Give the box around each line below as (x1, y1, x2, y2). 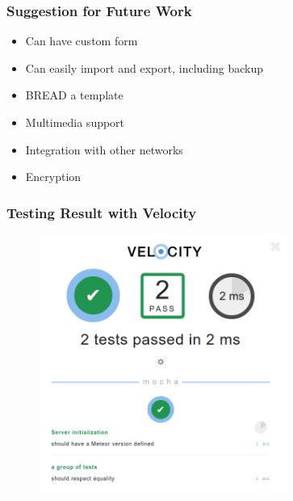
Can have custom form (25, 32, 138, 49)
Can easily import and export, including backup (25, 59, 264, 76)
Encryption (25, 168, 82, 185)
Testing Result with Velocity (6, 202, 197, 222)
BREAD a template (25, 86, 123, 103)
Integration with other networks (25, 141, 183, 158)
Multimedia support (25, 114, 125, 130)
